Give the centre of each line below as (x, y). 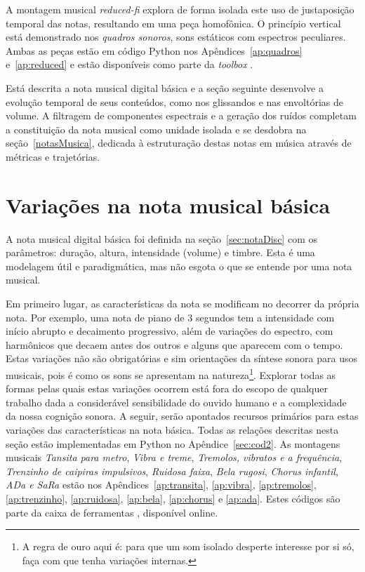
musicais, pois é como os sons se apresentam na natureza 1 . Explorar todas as (171, 374)
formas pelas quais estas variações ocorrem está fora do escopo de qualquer (167, 388)
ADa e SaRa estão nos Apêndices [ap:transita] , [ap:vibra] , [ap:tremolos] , (161, 485)
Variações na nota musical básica (168, 205)
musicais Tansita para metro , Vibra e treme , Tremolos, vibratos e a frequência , (174, 457)
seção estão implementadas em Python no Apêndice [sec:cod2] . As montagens (173, 443)
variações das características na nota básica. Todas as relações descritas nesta (172, 430)
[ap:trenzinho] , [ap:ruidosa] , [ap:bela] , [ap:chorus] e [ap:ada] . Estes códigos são (173, 498)
